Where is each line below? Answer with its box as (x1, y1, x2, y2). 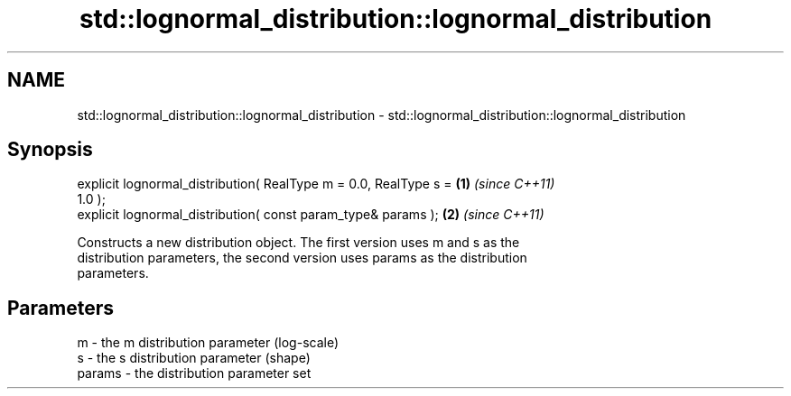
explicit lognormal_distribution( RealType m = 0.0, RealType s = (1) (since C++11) (77, 176, 555, 192)
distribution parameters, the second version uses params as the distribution (77, 250, 527, 266)
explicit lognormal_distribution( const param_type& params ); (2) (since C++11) (77, 207, 544, 223)
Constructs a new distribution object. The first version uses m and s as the (77, 235, 520, 251)
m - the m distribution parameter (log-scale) (77, 335, 340, 351)
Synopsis (7, 138, 93, 161)
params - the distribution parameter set (77, 365, 312, 382)
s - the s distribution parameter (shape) (77, 350, 311, 366)
